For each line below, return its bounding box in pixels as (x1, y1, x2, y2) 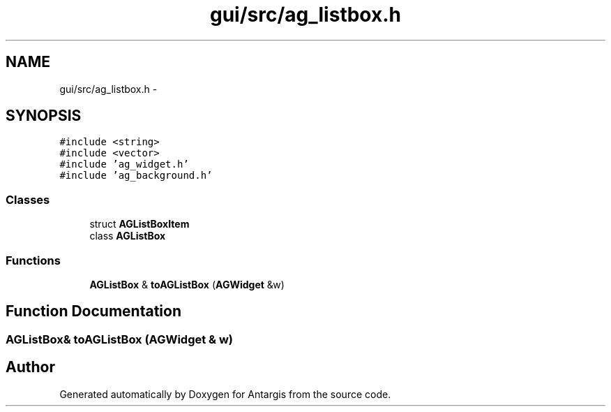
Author (6, 358, 55, 376)
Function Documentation (6, 302, 181, 321)
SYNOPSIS (6, 107, 82, 125)
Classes (6, 192, 50, 207)
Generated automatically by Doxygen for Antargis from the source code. (59, 388, 391, 400)
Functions (6, 253, 61, 267)
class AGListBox (89, 230, 166, 242)
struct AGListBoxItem (89, 218, 190, 230)
